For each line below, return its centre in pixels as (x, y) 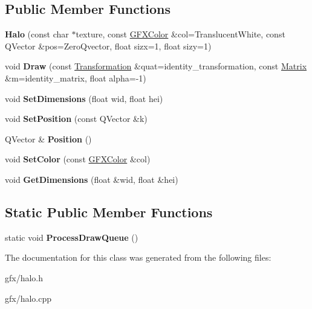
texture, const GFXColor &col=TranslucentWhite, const (180, 34)
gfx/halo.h (24, 277)
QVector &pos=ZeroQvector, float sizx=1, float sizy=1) (108, 46)
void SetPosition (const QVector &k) (76, 119)
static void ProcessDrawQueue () (72, 237)
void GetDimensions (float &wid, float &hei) (92, 179)
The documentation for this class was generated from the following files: (138, 257)
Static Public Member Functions (109, 212)
